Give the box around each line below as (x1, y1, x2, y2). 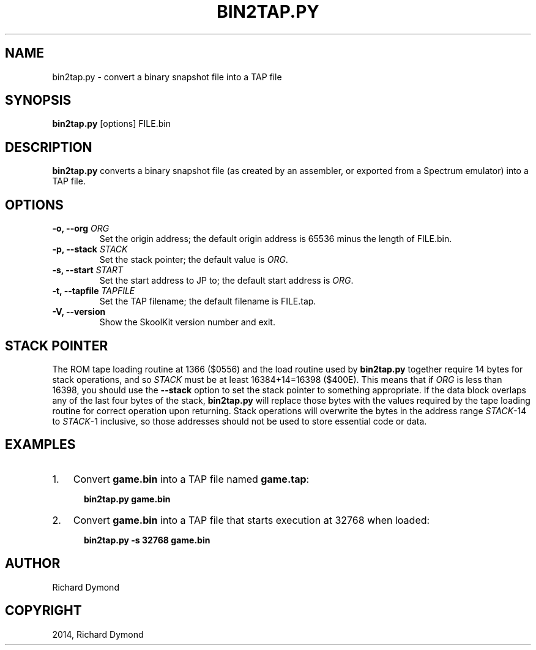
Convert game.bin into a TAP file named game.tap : (73, 472, 310, 485)
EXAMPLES (5, 437, 76, 453)
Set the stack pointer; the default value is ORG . (99, 254, 288, 265)
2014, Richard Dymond (52, 629, 144, 640)
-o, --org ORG (52, 223, 110, 234)
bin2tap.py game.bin (84, 493, 171, 504)
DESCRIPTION (5, 139, 92, 155)
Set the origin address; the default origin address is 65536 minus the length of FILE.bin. (99, 233, 452, 244)
